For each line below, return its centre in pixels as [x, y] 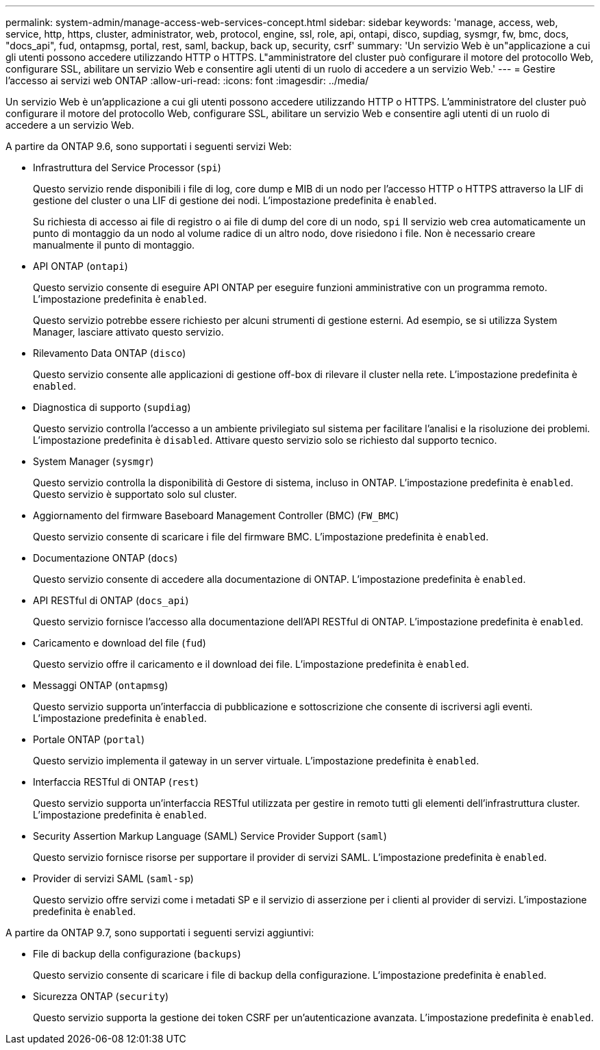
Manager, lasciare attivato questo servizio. [128, 332]
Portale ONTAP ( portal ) [89, 739]
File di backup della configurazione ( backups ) [137, 954]
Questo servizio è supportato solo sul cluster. [135, 494]
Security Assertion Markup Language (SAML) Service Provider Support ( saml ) [210, 836]
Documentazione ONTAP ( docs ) [105, 558]
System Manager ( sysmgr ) [93, 461]
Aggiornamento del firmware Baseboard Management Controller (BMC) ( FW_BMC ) [216, 515]
